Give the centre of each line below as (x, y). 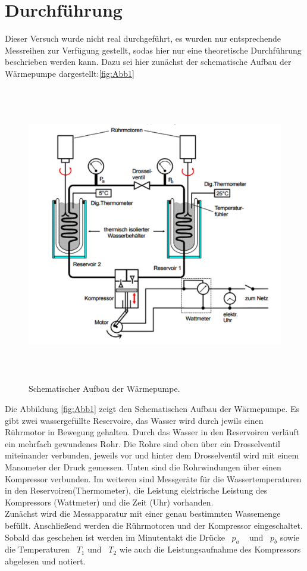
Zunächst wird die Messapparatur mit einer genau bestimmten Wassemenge (143, 514)
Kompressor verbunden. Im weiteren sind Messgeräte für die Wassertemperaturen (153, 478)
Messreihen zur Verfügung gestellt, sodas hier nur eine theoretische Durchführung (153, 50)
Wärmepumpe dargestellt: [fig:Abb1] (70, 73)
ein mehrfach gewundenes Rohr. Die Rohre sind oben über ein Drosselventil (142, 443)
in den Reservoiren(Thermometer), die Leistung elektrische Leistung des (136, 490)
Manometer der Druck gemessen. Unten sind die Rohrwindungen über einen (143, 467)
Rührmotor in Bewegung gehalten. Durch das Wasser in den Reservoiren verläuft (152, 432)
